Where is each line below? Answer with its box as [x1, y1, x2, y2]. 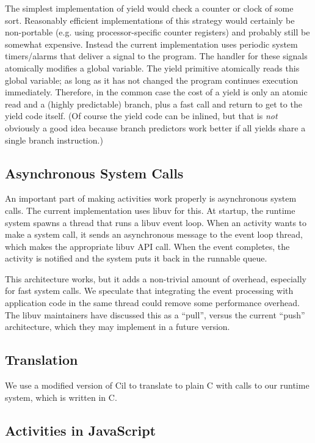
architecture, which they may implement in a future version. [5, 320, 230, 333]
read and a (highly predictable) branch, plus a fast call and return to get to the [5, 97, 302, 110]
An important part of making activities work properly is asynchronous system [5, 192, 297, 205]
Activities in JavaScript [5, 420, 156, 439]
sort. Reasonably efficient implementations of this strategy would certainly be [5, 13, 295, 26]
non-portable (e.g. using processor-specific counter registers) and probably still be [5, 26, 310, 38]
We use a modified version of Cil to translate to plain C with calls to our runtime [5, 379, 310, 392]
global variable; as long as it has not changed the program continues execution [5, 73, 298, 86]
